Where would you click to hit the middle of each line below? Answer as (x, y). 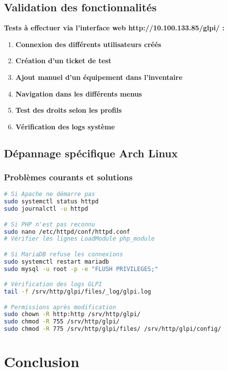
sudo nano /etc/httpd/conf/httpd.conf (67, 232)
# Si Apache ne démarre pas (50, 194)
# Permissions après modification (60, 307)
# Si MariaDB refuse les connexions (64, 254)
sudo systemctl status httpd (51, 202)
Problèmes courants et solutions (68, 177)
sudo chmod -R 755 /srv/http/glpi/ (62, 322)
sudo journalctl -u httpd (46, 209)
